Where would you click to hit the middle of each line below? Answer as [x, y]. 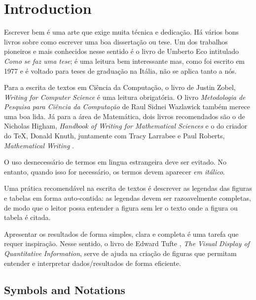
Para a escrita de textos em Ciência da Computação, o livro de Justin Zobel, [120, 87]
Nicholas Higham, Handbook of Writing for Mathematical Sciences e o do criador [126, 126]
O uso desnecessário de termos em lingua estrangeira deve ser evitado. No [115, 162]
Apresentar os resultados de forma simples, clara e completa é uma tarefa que [121, 234]
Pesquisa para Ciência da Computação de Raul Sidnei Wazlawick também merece [127, 107]
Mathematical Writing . [39, 145]
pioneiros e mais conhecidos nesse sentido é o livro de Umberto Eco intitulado [121, 51]
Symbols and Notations [65, 289]
